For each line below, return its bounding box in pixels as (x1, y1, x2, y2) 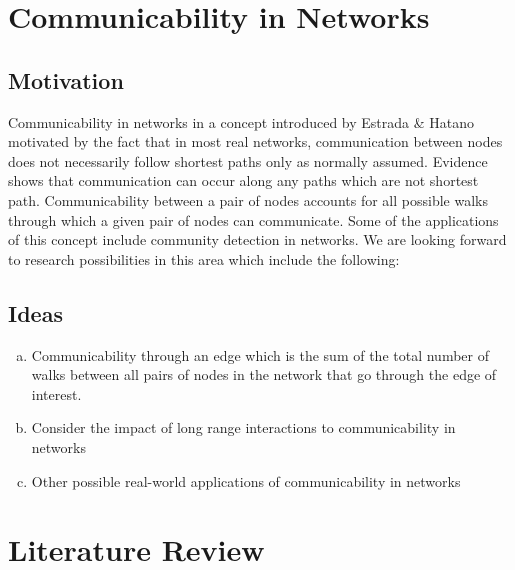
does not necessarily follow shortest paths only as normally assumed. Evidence (8, 150, 488, 171)
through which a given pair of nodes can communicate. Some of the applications (8, 209, 499, 230)
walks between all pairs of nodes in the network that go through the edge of (31, 364, 497, 385)
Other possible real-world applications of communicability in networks (31, 470, 461, 491)
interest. (31, 383, 82, 404)
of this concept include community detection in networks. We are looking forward (8, 229, 507, 250)
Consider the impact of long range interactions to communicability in (31, 417, 456, 438)
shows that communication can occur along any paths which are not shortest (8, 170, 479, 191)
